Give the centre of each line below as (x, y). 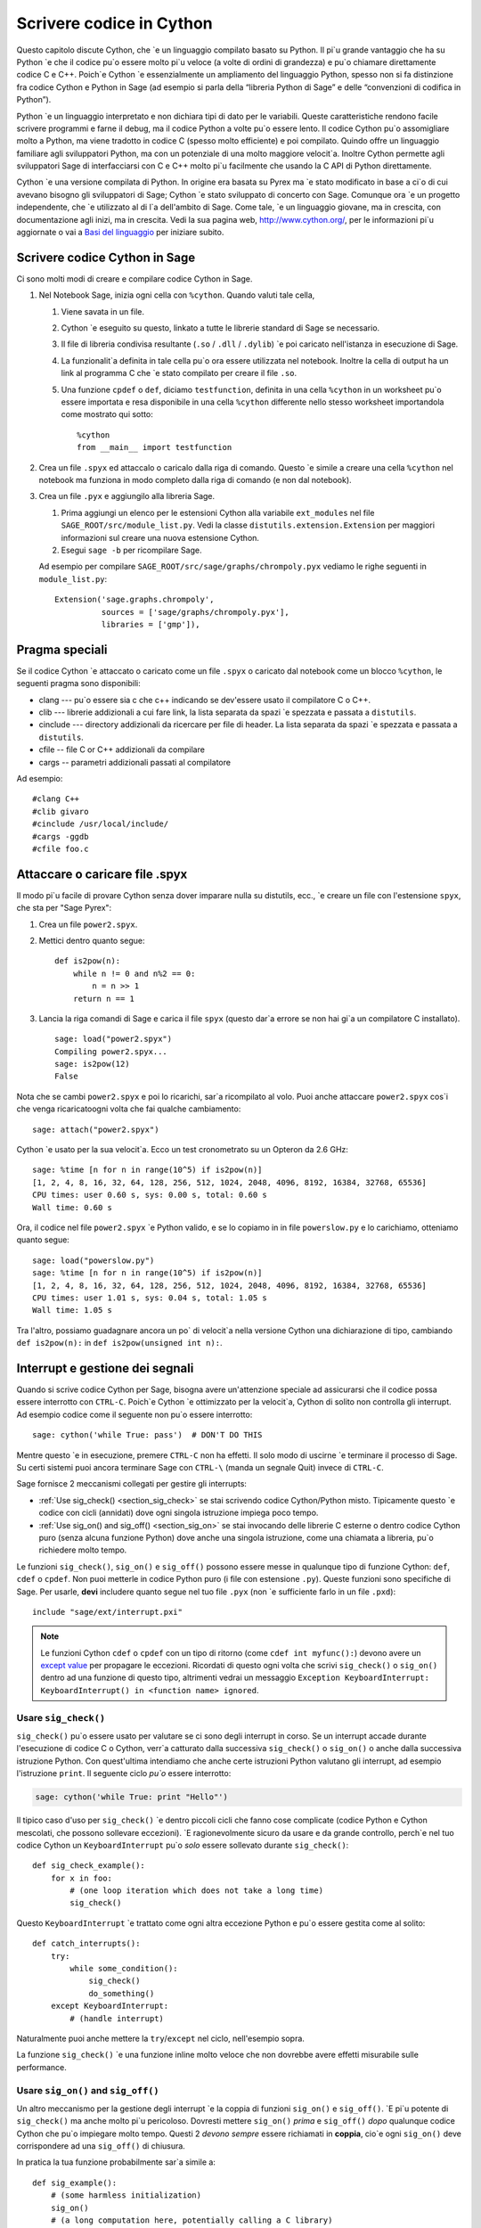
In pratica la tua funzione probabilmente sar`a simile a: (116, 2162)
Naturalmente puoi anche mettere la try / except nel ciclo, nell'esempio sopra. (160, 2038)
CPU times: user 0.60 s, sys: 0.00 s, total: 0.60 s (150, 1195)
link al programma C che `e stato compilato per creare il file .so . (179, 373)
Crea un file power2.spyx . (88, 924)
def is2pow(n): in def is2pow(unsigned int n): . (119, 1343)
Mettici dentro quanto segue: (92, 940)
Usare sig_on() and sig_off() (88, 2090)
